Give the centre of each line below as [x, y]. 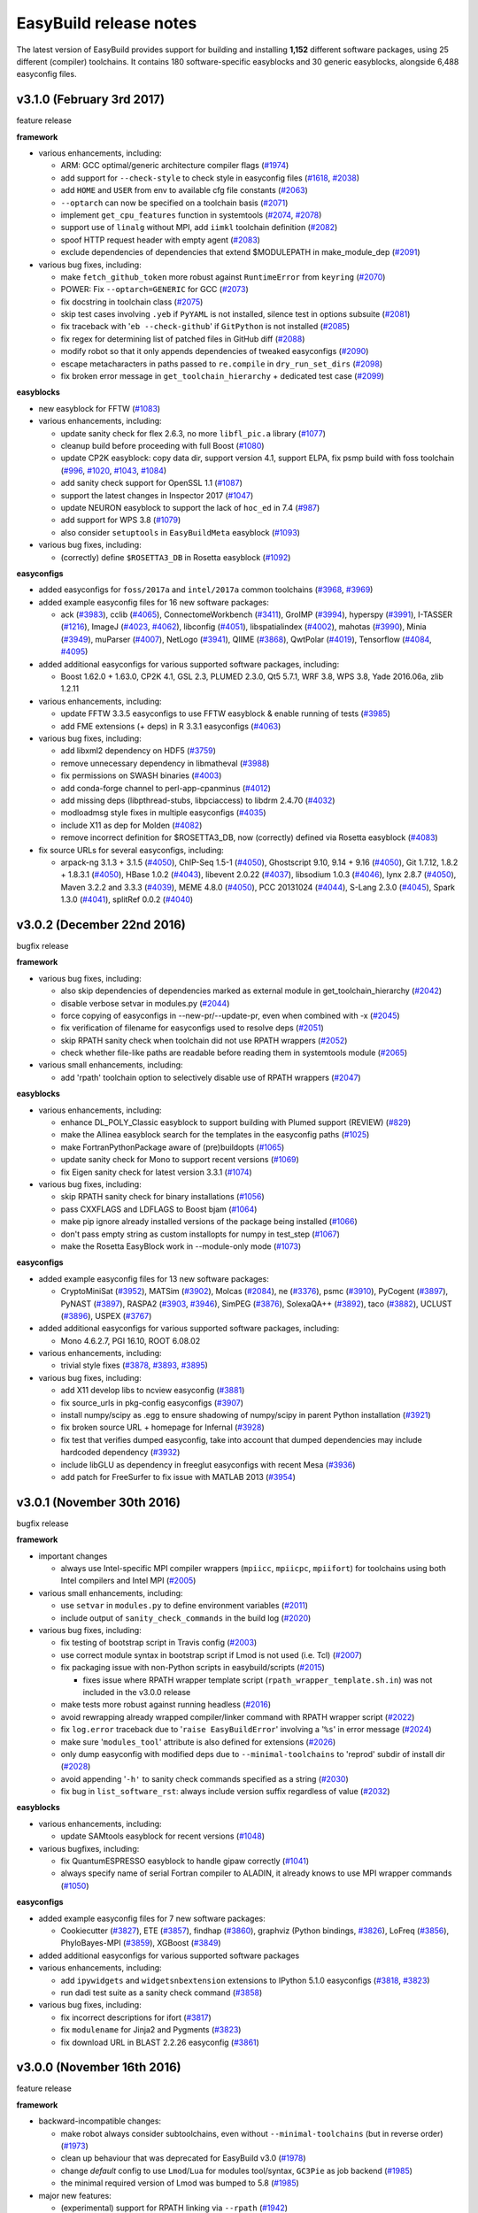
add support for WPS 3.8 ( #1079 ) [121, 520]
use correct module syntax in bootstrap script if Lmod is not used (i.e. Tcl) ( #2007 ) [212, 1654]
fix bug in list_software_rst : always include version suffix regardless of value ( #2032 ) [225, 1792]
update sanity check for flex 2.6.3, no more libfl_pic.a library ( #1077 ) [193, 433]
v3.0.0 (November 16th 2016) [99, 2067]
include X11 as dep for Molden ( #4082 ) [131, 825]
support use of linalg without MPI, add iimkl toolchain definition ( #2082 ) [199, 227]
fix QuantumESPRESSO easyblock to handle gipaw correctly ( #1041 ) [185, 1861]
